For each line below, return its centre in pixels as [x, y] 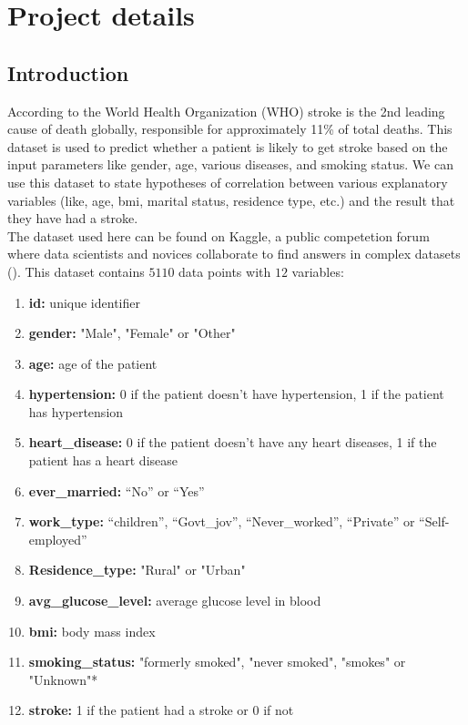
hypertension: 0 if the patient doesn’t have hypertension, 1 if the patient [236, 394]
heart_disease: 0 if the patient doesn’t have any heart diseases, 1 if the [233, 442]
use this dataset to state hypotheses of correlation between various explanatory [228, 182]
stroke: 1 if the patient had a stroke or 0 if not [161, 710]
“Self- [434, 521]
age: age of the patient [93, 363]
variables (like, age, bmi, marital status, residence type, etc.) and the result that [231, 200]
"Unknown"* [63, 679]
